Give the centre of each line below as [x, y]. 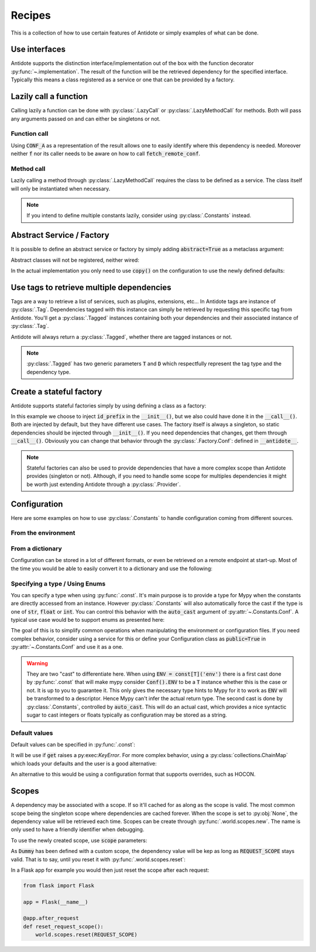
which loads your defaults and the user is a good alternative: [84, 763]
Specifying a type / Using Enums [58, 584]
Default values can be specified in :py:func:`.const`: [73, 745]
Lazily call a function [49, 97]
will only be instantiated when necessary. [61, 189]
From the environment [43, 533]
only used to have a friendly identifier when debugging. [78, 830]
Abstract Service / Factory [60, 235]
